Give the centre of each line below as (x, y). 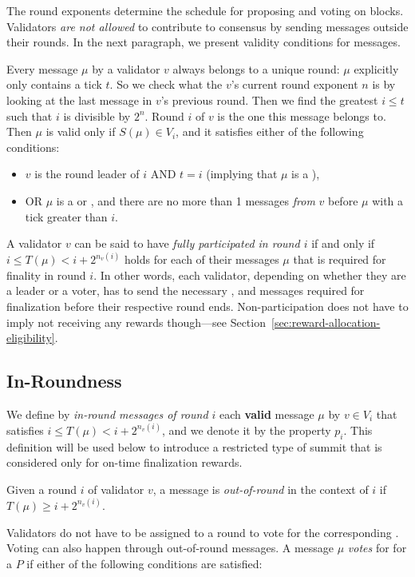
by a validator (126, 68)
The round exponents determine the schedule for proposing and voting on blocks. (205, 10)
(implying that (242, 174)
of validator (116, 489)
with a (388, 200)
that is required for (340, 259)
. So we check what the (166, 84)
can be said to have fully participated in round (187, 243)
